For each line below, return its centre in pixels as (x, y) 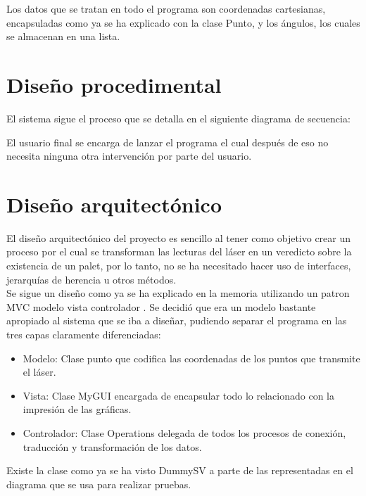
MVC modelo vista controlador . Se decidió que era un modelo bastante (161, 306)
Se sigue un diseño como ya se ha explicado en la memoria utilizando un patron (178, 293)
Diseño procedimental (114, 84)
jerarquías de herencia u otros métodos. (91, 279)
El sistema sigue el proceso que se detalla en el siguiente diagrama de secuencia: (178, 118)
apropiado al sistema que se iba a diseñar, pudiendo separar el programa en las (177, 320)
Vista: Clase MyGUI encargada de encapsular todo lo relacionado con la (179, 395)
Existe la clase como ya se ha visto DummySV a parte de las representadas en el (180, 470)
